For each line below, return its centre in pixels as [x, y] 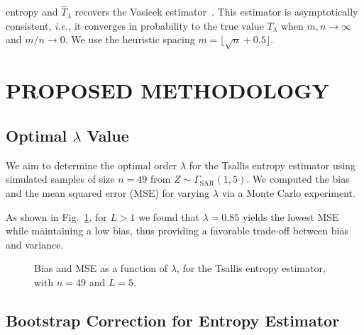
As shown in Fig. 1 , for [56, 216]
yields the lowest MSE [291, 216]
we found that [169, 216]
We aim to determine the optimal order [92, 165]
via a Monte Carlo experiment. [288, 192]
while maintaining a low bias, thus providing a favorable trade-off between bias [177, 231]
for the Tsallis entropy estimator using [272, 165]
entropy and [32, 12]
